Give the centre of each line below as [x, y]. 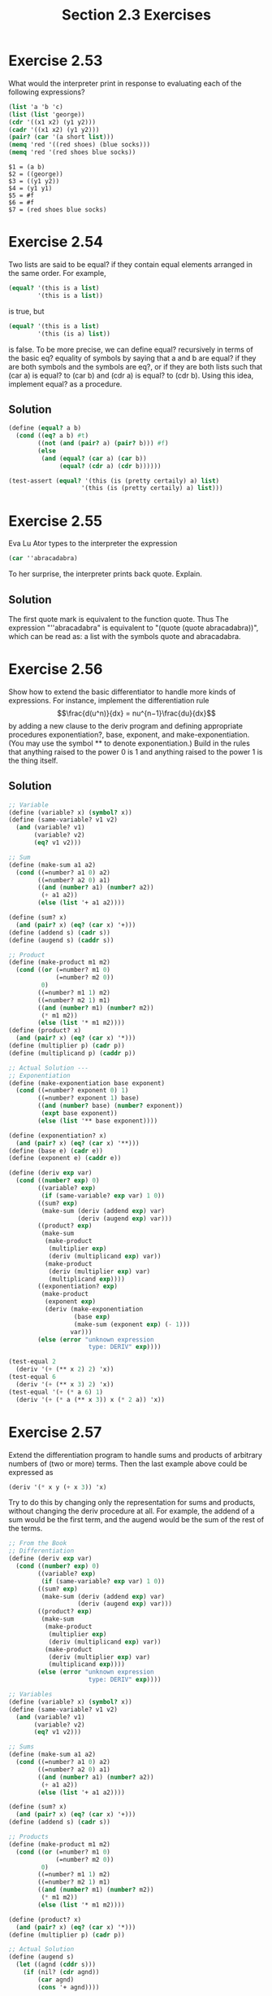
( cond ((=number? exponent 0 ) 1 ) [72, 1091]
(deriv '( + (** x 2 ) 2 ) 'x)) [65, 1369]
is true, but [26, 311]
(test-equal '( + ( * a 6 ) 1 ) [56, 1392]
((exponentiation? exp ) [78, 1287]
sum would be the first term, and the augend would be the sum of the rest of [136, 1520]
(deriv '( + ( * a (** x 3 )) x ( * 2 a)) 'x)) [90, 1399]
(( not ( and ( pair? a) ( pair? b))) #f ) [103, 444]
